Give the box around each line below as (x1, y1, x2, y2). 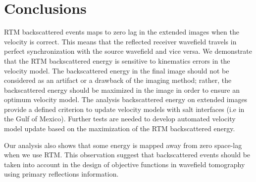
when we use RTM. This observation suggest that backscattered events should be (4, 149, 251, 160)
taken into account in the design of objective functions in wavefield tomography (4, 159, 245, 169)
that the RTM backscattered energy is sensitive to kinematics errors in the (4, 55, 230, 66)
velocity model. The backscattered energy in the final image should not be (4, 65, 229, 75)
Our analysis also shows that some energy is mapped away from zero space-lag (4, 140, 242, 150)
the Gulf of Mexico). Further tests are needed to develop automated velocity (4, 113, 236, 124)
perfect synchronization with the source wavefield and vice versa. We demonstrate (4, 46, 252, 56)
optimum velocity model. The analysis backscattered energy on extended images (4, 94, 248, 105)
